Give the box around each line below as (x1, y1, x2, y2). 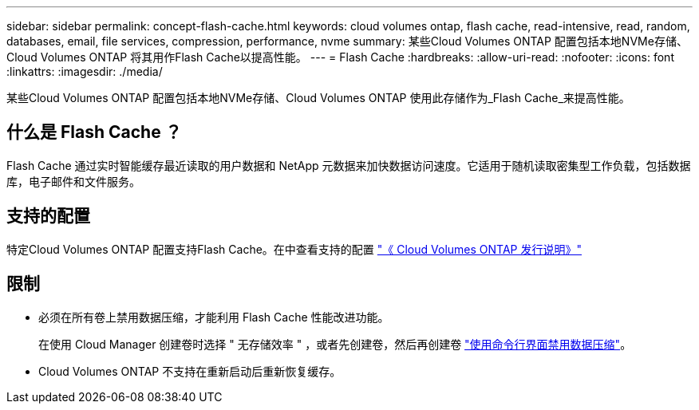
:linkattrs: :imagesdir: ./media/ (6, 65, 163, 78)
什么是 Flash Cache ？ (6, 122, 182, 143)
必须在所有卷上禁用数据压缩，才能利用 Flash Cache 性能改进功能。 (38, 309, 389, 324)
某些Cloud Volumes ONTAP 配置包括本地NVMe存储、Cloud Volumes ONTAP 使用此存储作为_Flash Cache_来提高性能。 (6, 91, 630, 104)
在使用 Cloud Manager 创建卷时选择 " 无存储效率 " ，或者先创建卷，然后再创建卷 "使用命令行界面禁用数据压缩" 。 (38, 337, 632, 351)
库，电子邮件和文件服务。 (6, 174, 140, 188)
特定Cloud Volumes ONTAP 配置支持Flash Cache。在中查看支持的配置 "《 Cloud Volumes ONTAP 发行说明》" (6, 242, 582, 256)
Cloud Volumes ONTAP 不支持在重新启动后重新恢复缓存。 (38, 364, 342, 378)
